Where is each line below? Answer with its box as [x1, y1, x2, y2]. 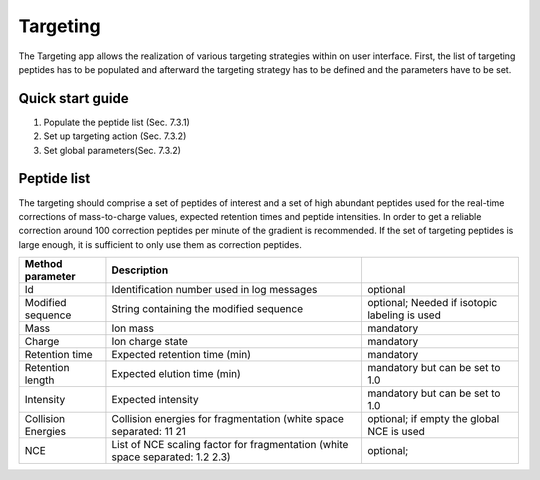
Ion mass [111, 321, 155, 335]
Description [111, 263, 169, 277]
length [24, 373, 55, 387]
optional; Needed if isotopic [366, 296, 498, 310]
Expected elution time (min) [111, 367, 242, 381]
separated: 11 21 [111, 425, 187, 439]
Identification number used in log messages [111, 283, 318, 297]
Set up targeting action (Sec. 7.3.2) [43, 130, 187, 142]
